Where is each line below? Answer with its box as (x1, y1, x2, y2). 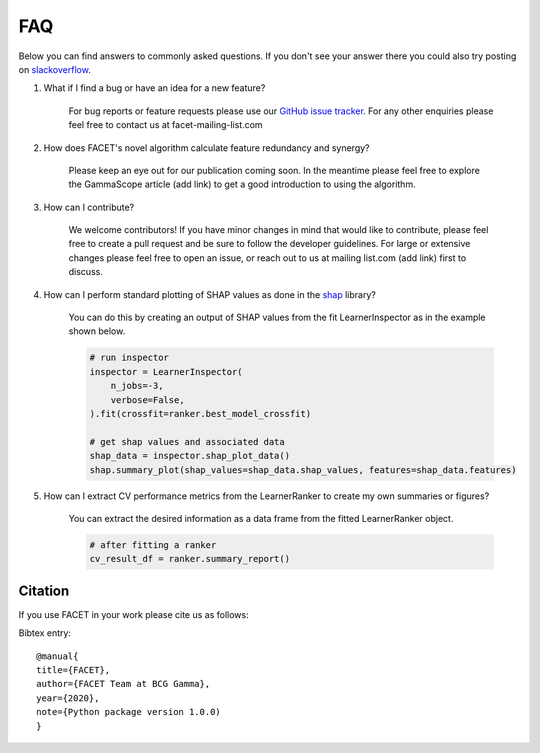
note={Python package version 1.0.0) (36, 706, 222, 718)
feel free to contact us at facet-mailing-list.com (68, 119, 264, 131)
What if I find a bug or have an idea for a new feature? (43, 82, 266, 94)
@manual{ (36, 650, 79, 662)
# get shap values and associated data (89, 436, 285, 447)
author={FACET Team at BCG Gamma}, (36, 678, 211, 690)
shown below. (68, 325, 126, 337)
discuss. (68, 266, 104, 278)
